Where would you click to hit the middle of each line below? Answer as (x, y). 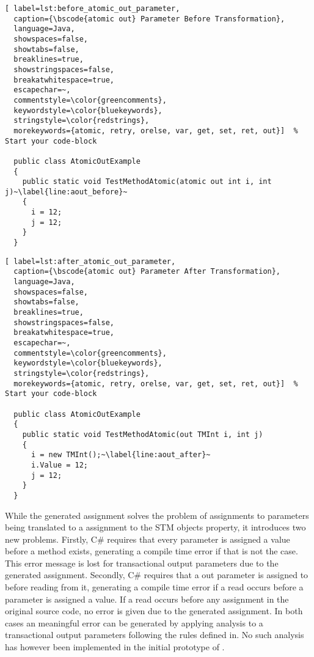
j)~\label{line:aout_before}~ (66, 192)
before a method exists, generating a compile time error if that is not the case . (152, 551)
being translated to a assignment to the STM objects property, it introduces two (155, 527)
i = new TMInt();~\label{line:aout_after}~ (121, 455)
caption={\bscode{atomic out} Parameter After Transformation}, (147, 272)
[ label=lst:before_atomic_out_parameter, (93, 9)
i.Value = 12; (60, 465)
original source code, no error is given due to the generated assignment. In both (154, 611)
